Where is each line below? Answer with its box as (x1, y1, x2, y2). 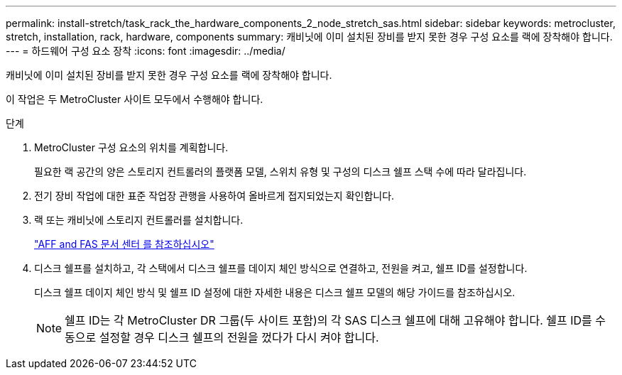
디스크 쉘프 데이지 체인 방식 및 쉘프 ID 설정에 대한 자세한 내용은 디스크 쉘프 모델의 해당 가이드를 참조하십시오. (34, 286, 515, 298)
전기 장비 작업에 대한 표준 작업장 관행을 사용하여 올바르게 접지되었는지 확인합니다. (34, 190, 395, 202)
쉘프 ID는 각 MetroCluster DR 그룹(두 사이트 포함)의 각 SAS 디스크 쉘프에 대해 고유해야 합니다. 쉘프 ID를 (65, 313, 592, 327)
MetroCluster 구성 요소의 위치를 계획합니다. (34, 141, 229, 153)
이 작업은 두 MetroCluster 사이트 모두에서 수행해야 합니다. (6, 93, 263, 105)
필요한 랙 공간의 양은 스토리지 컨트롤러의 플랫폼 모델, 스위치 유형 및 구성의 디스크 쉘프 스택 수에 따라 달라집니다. (34, 165, 527, 178)
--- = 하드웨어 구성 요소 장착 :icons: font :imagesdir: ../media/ (6, 45, 285, 57)
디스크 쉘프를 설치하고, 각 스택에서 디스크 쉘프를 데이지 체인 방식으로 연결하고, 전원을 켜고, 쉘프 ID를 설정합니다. (34, 262, 528, 274)
